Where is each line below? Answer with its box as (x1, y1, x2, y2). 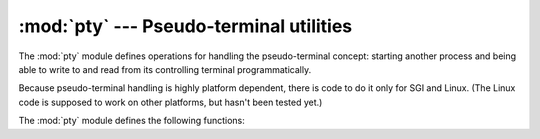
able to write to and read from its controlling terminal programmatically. (18, 63, 312, 75)
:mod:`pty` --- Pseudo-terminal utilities (18, 15, 353, 37)
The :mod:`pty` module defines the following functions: (18, 115, 245, 127)
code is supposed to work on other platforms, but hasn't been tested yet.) (18, 96, 323, 108)
